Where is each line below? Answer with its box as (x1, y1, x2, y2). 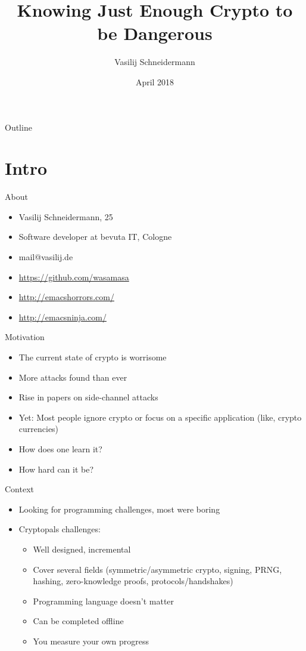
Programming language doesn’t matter (33, 594, 174, 607)
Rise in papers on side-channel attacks (18, 391, 158, 403)
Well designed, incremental (33, 542, 131, 555)
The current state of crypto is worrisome (18, 350, 167, 363)
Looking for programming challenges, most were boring (18, 502, 220, 515)
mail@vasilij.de (18, 251, 73, 263)
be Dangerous (97, 21, 213, 45)
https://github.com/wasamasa (18, 270, 129, 283)
